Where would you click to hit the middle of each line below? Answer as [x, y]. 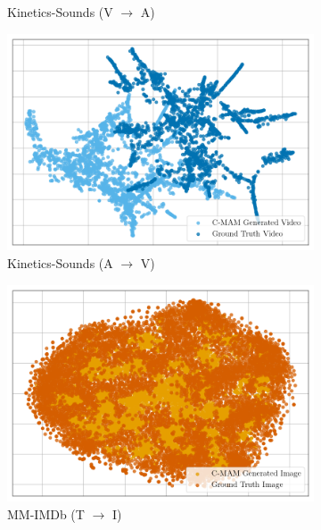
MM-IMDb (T [46, 514]
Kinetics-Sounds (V [60, 12]
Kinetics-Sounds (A [60, 263]
